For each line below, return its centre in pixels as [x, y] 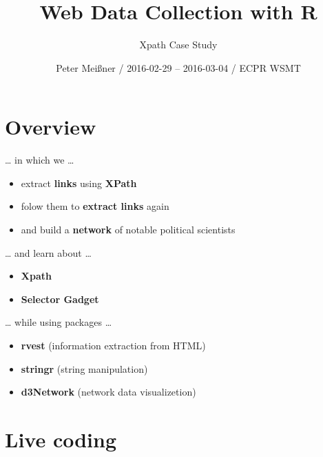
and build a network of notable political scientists [128, 230]
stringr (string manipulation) [84, 368]
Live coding [61, 439]
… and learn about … [48, 252]
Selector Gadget [60, 299]
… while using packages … [59, 322]
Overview [51, 127]
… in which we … [40, 160]
